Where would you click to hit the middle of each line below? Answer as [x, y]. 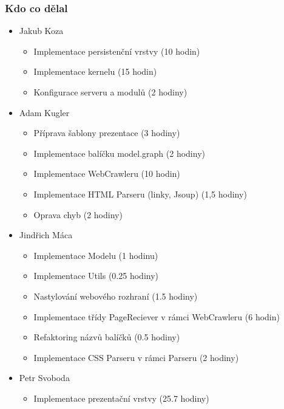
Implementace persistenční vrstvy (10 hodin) [117, 51]
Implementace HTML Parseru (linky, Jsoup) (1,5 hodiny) [140, 194]
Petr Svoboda [44, 378]
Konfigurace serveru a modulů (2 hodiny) [110, 92]
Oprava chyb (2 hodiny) [78, 214]
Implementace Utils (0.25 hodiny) [96, 276]
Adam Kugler [44, 112]
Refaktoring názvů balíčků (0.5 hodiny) [107, 337]
